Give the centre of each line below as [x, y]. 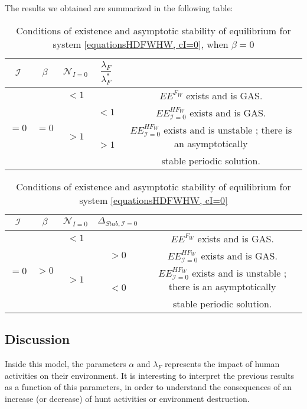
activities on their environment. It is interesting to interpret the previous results [149, 375]
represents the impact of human [222, 364]
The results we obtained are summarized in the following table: [119, 8]
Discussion [37, 339]
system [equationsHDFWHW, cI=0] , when [141, 44]
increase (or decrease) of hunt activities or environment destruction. [127, 398]
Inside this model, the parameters [66, 364]
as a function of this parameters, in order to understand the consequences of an [148, 387]
